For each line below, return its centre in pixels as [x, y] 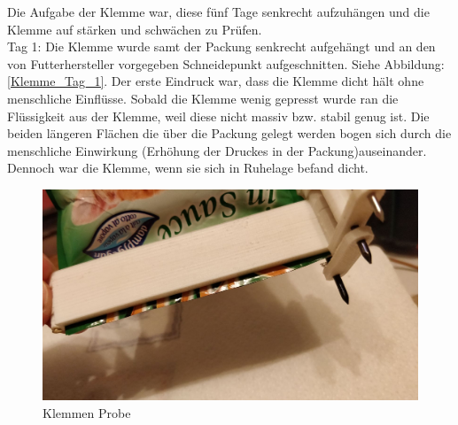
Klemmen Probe [87, 412]
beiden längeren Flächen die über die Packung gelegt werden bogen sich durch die [229, 133]
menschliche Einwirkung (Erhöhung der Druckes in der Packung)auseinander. [217, 150]
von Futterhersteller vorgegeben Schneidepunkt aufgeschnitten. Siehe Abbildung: [226, 63]
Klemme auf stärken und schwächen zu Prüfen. [135, 29]
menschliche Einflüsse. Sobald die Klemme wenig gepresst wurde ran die [203, 98]
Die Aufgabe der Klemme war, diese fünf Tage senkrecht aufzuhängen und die [218, 12]
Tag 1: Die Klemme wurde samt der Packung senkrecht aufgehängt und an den [221, 46]
